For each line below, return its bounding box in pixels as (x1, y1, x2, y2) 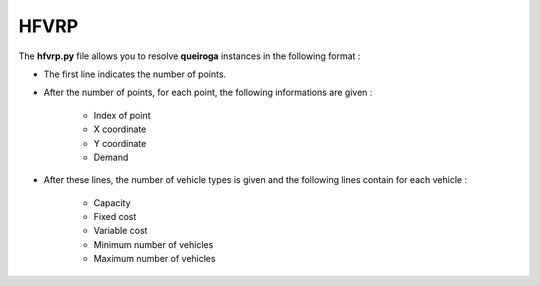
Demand (93, 151, 129, 163)
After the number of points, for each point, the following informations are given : (43, 86, 373, 99)
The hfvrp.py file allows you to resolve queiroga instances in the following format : (18, 50, 361, 62)
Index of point (93, 109, 151, 121)
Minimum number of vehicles (93, 238, 214, 250)
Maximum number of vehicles (93, 253, 216, 265)
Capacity (93, 196, 131, 209)
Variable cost (93, 225, 148, 237)
